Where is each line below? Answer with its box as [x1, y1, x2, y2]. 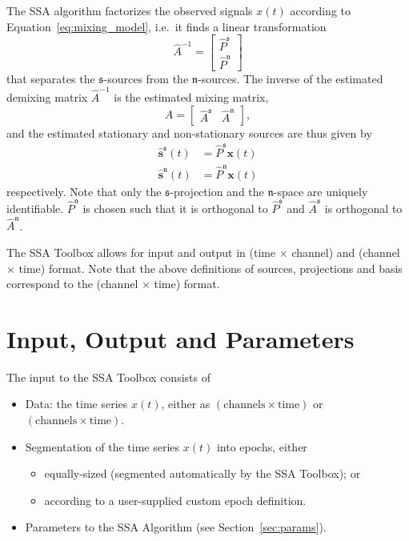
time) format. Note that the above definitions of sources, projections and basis [18, 259, 403, 276]
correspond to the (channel [6, 275, 138, 292]
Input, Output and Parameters [6, 322, 355, 355]
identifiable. [6, 200, 64, 216]
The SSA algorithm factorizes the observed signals [6, 2, 253, 18]
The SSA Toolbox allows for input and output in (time [6, 243, 276, 260]
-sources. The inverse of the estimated [198, 70, 383, 86]
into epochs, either [216, 438, 307, 455]
